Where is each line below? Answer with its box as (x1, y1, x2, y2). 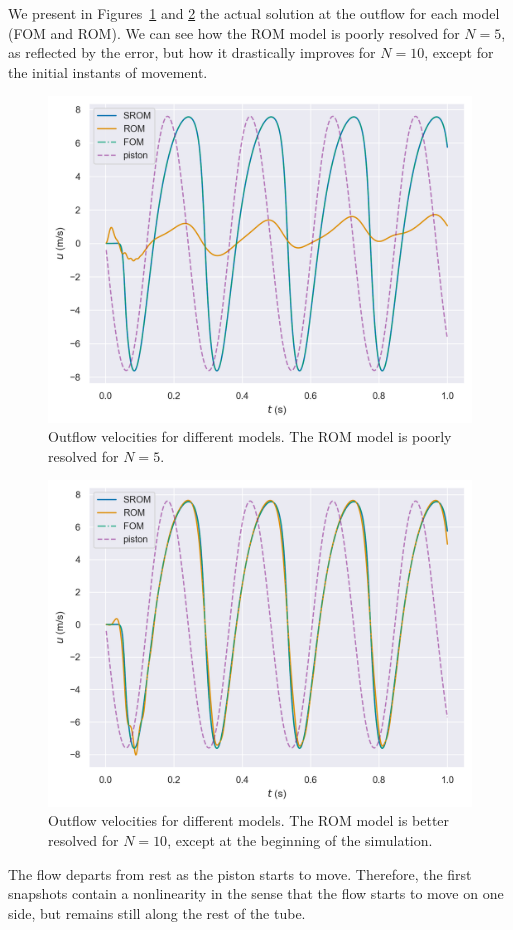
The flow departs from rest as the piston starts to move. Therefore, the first (8, 863, 472, 884)
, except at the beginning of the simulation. (167, 829, 433, 850)
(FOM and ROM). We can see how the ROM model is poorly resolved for (8, 22, 460, 43)
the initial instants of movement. (8, 61, 208, 82)
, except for (424, 42, 494, 63)
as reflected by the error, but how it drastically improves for (8, 42, 376, 63)
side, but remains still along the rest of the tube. (8, 902, 306, 923)
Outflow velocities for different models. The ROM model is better (48, 810, 450, 831)
